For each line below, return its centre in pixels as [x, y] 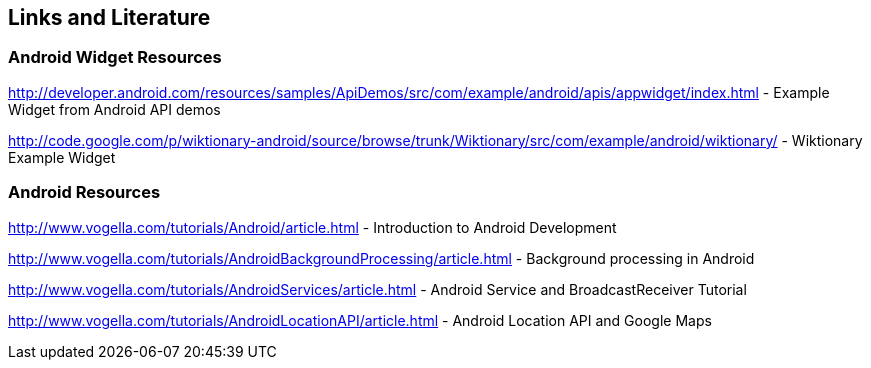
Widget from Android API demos [114, 109]
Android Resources [84, 192]
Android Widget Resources [115, 57]
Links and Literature [109, 17]
